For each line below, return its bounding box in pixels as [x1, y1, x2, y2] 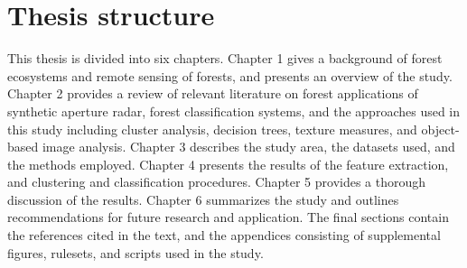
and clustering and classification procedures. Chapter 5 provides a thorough [7, 172, 426, 191]
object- [421, 119, 460, 138]
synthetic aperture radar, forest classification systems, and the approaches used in [7, 101, 461, 120]
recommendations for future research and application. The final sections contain [7, 208, 449, 226]
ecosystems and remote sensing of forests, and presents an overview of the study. [7, 66, 453, 85]
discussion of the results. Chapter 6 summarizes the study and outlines [7, 189, 399, 208]
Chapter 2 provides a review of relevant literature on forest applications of [7, 84, 418, 103]
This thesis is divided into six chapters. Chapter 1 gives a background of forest [7, 49, 443, 68]
